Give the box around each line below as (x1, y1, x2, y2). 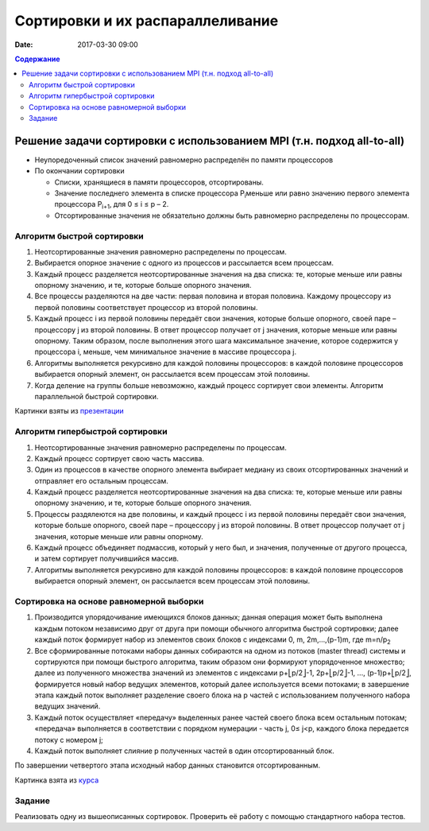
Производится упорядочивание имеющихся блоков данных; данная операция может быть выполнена (34, 612, 383, 622)
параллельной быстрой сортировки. (34, 391, 159, 401)
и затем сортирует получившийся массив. (34, 553, 179, 564)
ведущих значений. (34, 701, 101, 711)
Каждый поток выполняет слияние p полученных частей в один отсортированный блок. (34, 746, 334, 755)
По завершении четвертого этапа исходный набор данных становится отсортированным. (14, 760, 321, 771)
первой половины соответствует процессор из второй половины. (34, 302, 258, 312)
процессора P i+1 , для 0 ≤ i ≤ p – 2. (54, 200, 169, 211)
